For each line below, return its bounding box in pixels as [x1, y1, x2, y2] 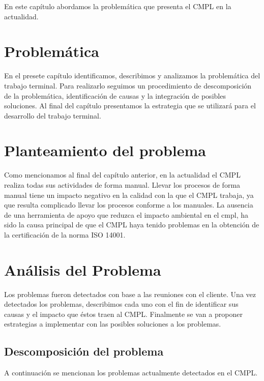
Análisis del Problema [4, 259, 161, 280]
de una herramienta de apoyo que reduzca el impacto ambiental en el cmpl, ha [4, 209, 248, 220]
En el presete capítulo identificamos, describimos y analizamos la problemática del [4, 70, 260, 81]
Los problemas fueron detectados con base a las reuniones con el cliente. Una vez [4, 288, 256, 299]
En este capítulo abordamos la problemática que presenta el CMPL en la [4, 1, 231, 11]
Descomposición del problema [4, 343, 164, 359]
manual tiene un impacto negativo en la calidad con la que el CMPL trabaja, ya [4, 189, 254, 200]
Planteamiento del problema [4, 140, 206, 161]
